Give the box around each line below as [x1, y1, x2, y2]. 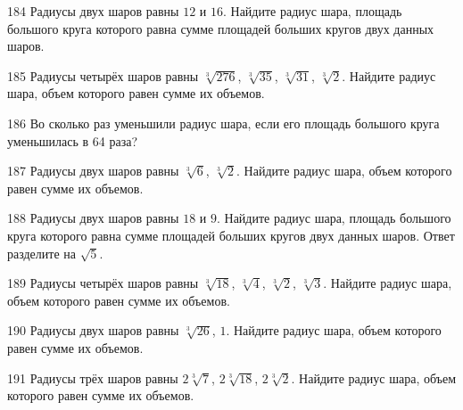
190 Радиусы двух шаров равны [7, 321, 179, 340]
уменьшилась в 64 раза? [7, 131, 137, 150]
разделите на [7, 243, 77, 262]
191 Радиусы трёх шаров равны [7, 368, 178, 387]
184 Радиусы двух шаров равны [7, 2, 179, 20]
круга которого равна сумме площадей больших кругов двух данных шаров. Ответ [7, 225, 455, 244]
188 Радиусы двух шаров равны [7, 209, 179, 227]
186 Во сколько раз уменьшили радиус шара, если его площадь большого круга [7, 113, 440, 132]
